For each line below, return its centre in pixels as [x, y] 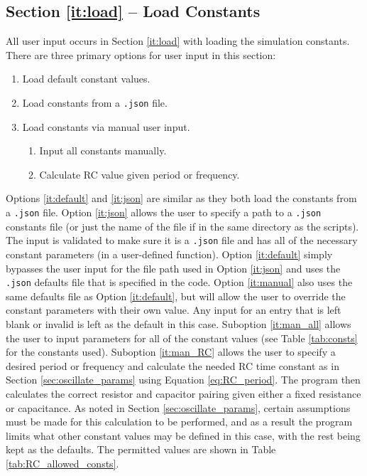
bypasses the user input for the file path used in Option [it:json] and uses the [173, 268]
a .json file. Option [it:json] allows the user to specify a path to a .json [164, 212]
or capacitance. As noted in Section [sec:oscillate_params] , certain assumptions [178, 407]
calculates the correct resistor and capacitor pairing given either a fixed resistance [183, 393]
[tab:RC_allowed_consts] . [62, 463]
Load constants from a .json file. [95, 102]
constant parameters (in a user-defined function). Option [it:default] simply [169, 254]
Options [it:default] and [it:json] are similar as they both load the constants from [181, 198]
